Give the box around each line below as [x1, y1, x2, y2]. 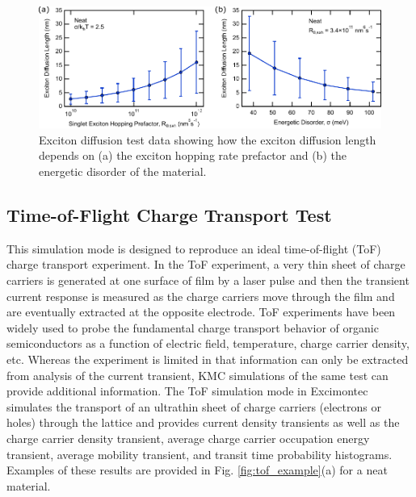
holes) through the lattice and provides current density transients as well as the [6, 414, 400, 431]
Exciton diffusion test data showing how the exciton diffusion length [39, 131, 376, 148]
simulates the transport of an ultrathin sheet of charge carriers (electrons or [6, 398, 381, 415]
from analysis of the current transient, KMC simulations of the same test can [6, 366, 389, 383]
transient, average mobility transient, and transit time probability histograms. [6, 445, 393, 462]
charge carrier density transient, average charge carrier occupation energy [6, 429, 370, 446]
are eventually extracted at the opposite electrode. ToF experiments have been [6, 303, 396, 320]
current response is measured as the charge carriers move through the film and [6, 287, 395, 304]
